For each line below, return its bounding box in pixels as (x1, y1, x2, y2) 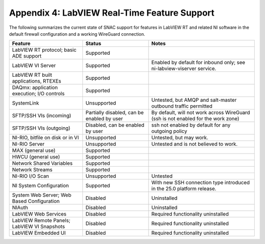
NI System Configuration (12, 182, 69, 189)
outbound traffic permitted (151, 103, 213, 110)
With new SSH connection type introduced (151, 179, 250, 186)
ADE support (12, 53, 42, 60)
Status (85, 40, 102, 47)
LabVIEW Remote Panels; (12, 217, 71, 224)
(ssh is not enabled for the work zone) (151, 115, 239, 122)
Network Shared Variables (12, 160, 73, 167)
